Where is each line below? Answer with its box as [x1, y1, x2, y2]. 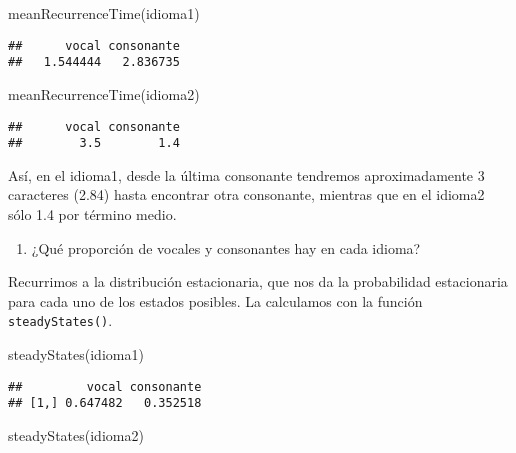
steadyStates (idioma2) [8, 424, 144, 445]
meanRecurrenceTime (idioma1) [8, 3, 200, 23]
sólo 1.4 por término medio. [8, 204, 177, 224]
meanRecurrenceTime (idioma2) [8, 83, 200, 104]
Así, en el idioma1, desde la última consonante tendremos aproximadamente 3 [8, 164, 485, 185]
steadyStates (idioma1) [8, 344, 144, 365]
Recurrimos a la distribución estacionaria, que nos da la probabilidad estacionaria [8, 271, 508, 292]
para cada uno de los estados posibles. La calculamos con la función [8, 290, 423, 311]
